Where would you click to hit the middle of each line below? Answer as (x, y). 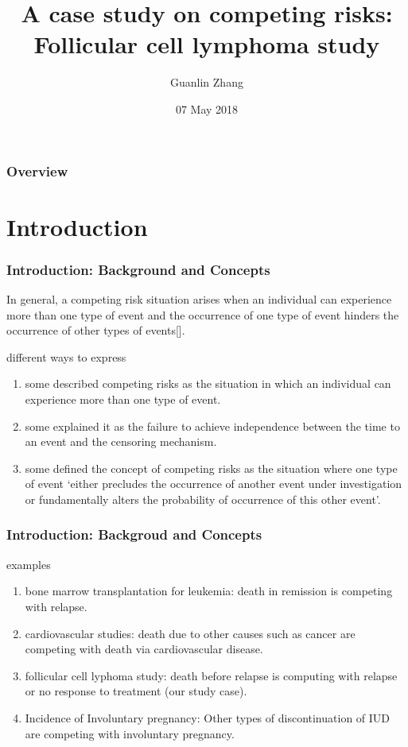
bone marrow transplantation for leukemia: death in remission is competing (209, 591)
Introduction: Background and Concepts (138, 269)
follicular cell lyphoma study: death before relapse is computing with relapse (211, 675)
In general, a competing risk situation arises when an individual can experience (199, 299)
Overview (37, 170)
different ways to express (66, 356)
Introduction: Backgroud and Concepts (134, 534)
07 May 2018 (207, 108)
